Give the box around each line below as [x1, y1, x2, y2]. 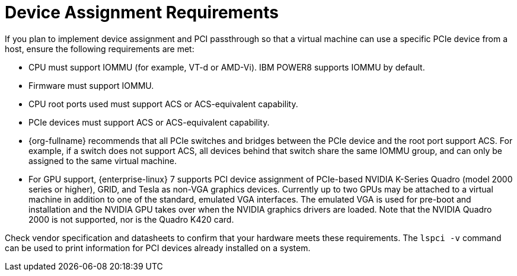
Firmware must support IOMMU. [28, 80, 154, 91]
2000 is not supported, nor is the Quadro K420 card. [28, 214, 234, 224]
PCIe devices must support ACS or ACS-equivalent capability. [28, 117, 270, 127]
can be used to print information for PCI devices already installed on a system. [5, 242, 311, 253]
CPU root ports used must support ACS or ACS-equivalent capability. [28, 98, 298, 109]
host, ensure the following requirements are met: [5, 43, 194, 54]
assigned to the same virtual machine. [28, 155, 177, 166]
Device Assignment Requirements [5, 2, 279, 23]
